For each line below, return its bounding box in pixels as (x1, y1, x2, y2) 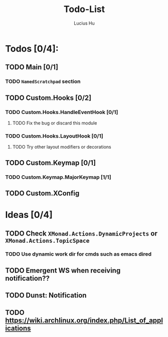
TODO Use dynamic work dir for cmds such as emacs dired (5, 251, 152, 258)
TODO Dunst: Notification (5, 291, 87, 300)
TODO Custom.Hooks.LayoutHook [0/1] (5, 132, 104, 139)
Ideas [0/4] (5, 209, 53, 220)
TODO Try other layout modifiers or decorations (12, 144, 111, 150)
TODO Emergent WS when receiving (5, 266, 121, 275)
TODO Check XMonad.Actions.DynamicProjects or (5, 229, 158, 238)
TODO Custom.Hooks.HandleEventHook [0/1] (5, 108, 118, 116)
